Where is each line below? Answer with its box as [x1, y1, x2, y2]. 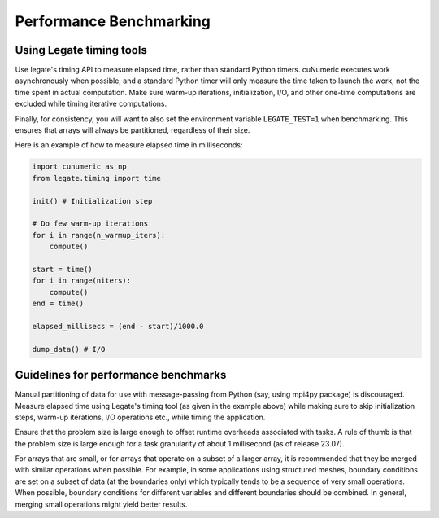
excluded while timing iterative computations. [15, 99, 167, 109]
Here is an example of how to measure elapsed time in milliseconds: [15, 140, 243, 150]
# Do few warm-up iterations [32, 219, 149, 228]
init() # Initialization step [32, 196, 153, 205]
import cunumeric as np [32, 162, 128, 171]
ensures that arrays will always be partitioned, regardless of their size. [15, 125, 250, 135]
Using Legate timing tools [15, 43, 148, 57]
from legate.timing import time [32, 173, 162, 182]
